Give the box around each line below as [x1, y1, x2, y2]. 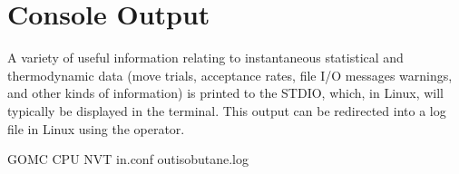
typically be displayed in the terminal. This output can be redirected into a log [7, 101, 446, 120]
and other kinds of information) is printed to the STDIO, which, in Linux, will [7, 83, 444, 102]
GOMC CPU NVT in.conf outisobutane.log [7, 150, 249, 169]
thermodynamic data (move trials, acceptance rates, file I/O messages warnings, [7, 65, 453, 84]
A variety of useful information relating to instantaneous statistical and [7, 48, 404, 67]
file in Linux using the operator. [7, 119, 185, 138]
